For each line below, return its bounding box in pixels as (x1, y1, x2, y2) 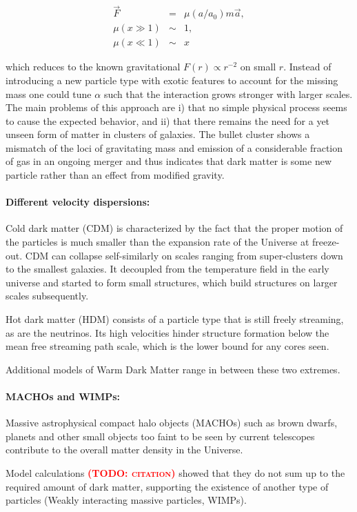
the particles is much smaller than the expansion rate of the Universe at (6, 235, 309, 249)
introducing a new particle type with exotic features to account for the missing (6, 72, 338, 87)
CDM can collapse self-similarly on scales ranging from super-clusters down (25, 248, 343, 262)
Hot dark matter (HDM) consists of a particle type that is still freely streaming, (6, 312, 344, 326)
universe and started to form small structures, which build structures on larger (6, 275, 338, 289)
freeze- (312, 235, 340, 249)
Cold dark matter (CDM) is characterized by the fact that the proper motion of (6, 221, 343, 235)
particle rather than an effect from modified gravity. (6, 168, 225, 182)
